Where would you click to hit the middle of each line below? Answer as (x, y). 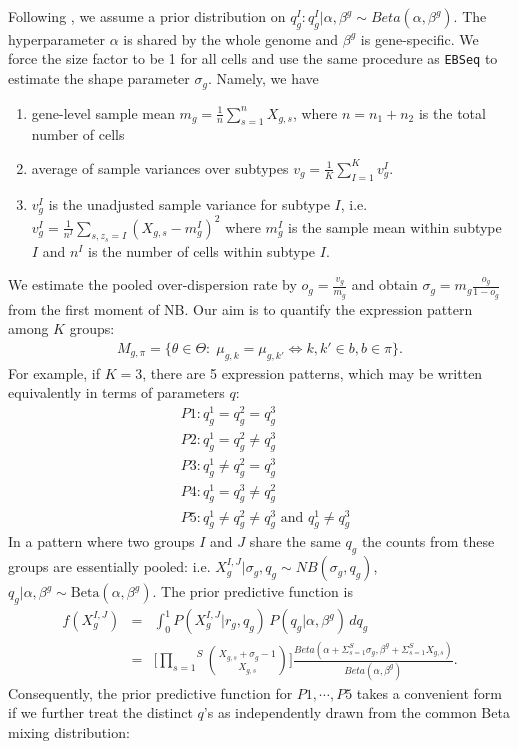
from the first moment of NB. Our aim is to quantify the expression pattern (240, 308)
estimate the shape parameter (99, 78)
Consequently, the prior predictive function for (150, 692)
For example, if (54, 372)
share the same (295, 541)
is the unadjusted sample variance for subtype (189, 203)
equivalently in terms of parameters (116, 392)
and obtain (384, 284)
